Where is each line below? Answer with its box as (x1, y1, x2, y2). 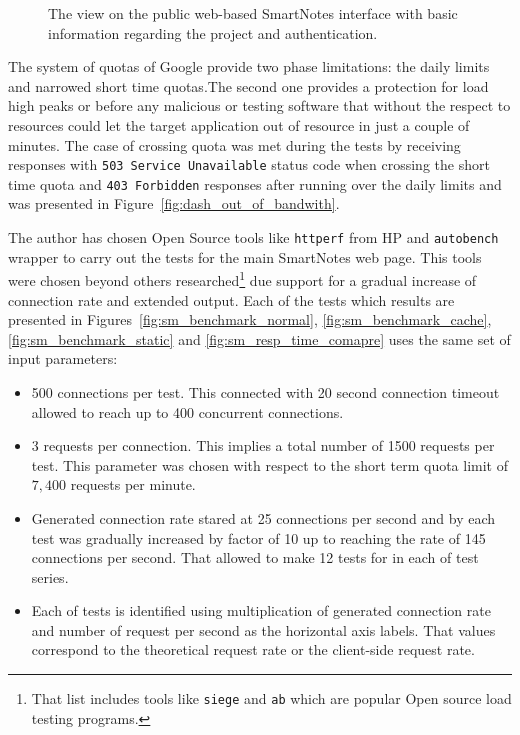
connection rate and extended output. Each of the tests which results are (8, 289, 455, 310)
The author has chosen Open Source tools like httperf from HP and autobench (8, 227, 499, 248)
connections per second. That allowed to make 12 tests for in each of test (31, 547, 479, 568)
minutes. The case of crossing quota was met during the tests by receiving (8, 134, 461, 155)
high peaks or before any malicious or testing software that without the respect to (8, 95, 511, 116)
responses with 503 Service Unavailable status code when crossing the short (8, 154, 490, 175)
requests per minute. (70, 474, 196, 495)
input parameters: (8, 348, 118, 369)
